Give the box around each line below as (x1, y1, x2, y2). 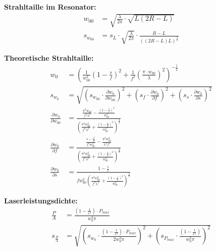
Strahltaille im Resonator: (4, 2, 96, 12)
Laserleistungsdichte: (4, 195, 78, 206)
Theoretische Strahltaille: (4, 52, 94, 63)
